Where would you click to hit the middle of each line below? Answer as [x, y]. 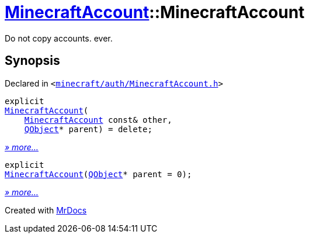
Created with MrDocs [46, 210]
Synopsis [32, 61]
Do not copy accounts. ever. [59, 38]
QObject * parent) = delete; [88, 129]
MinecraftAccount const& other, [98, 120]
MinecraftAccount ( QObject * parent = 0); [98, 174]
